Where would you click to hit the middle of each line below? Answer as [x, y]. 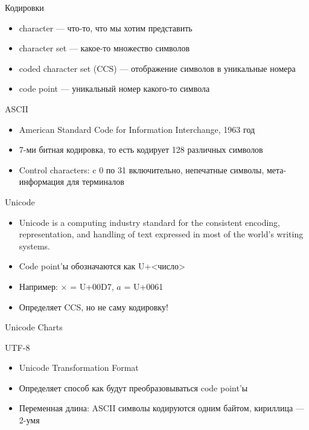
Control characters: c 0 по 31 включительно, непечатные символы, [142, 169]
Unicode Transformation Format [79, 367]
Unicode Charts [34, 327]
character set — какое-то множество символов [104, 48]
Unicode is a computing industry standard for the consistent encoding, [150, 222]
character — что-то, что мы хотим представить [106, 27]
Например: [38, 286]
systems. [34, 245]
